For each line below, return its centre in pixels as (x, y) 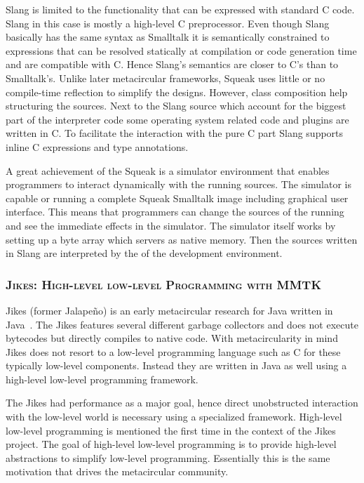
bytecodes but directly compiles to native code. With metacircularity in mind (172, 338)
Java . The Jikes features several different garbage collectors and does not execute (182, 324)
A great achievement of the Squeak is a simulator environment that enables (168, 170)
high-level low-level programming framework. (102, 379)
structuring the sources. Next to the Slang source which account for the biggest (176, 106)
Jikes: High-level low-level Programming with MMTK (164, 284)
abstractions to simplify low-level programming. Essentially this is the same (168, 457)
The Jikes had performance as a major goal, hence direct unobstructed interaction (182, 403)
